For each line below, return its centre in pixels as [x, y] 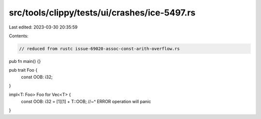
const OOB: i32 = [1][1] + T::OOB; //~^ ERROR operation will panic [86, 101]
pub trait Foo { [23, 70]
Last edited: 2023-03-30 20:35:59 [43, 27]
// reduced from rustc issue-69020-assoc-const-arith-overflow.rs [99, 49]
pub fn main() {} [25, 61]
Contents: [19, 36]
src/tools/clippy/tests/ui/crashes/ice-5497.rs [102, 13]
